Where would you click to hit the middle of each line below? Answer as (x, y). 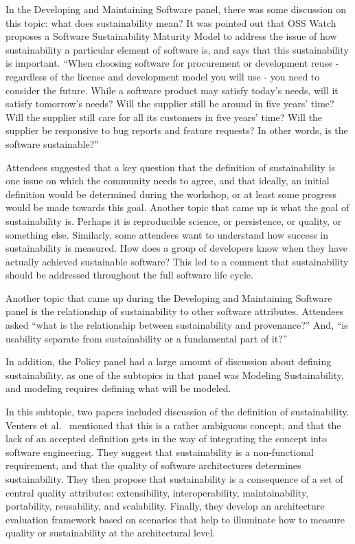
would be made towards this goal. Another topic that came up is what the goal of (177, 207)
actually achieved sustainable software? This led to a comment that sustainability (177, 261)
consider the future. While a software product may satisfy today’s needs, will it (172, 90)
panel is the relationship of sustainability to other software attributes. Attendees (175, 311)
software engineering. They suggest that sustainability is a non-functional (160, 451)
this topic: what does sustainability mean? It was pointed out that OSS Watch (171, 22)
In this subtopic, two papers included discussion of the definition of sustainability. (177, 412)
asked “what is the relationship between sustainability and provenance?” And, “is (177, 325)
